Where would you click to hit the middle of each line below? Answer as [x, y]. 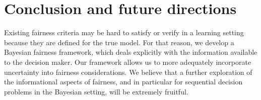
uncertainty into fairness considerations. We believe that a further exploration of [128, 72]
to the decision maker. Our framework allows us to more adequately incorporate [128, 62]
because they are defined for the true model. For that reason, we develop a [119, 42]
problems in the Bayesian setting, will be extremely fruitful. [96, 91]
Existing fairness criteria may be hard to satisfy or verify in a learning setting [124, 32]
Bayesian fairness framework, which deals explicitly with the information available [131, 52]
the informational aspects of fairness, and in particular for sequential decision [123, 82]
